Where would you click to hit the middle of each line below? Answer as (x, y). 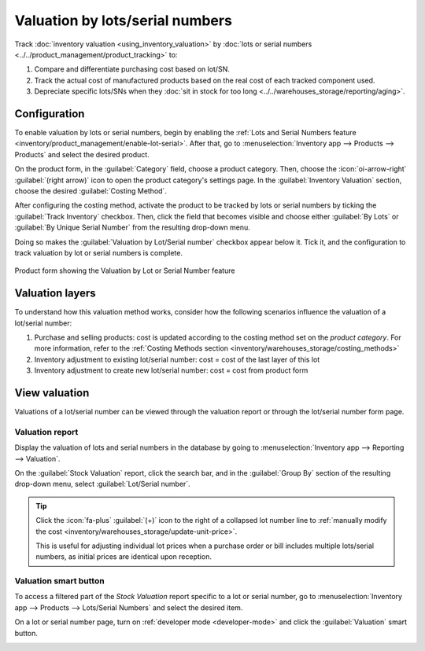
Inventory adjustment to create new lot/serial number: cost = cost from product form (171, 370)
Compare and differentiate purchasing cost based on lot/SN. (132, 69)
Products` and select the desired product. (82, 154)
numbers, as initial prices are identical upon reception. (124, 557)
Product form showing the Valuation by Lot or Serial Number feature (125, 270)
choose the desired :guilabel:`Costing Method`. (91, 191)
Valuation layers (55, 294)
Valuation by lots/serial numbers (123, 20)
